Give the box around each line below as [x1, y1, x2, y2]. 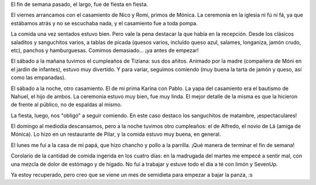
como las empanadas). [11, 74, 66, 81]
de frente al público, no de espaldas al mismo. [11, 101, 122, 108]
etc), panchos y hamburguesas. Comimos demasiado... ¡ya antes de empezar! [11, 47, 199, 54]
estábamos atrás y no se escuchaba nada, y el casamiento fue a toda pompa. [11, 19, 198, 26]
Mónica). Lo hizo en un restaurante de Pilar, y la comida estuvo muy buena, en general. [11, 131, 221, 138]
